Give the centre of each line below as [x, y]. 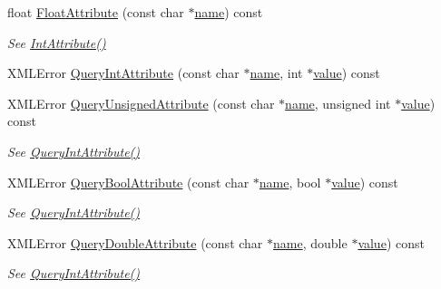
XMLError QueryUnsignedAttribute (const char [141, 103]
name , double [310, 242]
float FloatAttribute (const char [96, 12]
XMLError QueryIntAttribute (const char [123, 73]
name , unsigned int [338, 103]
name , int [276, 73]
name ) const [229, 12]
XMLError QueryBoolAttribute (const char [128, 182]
